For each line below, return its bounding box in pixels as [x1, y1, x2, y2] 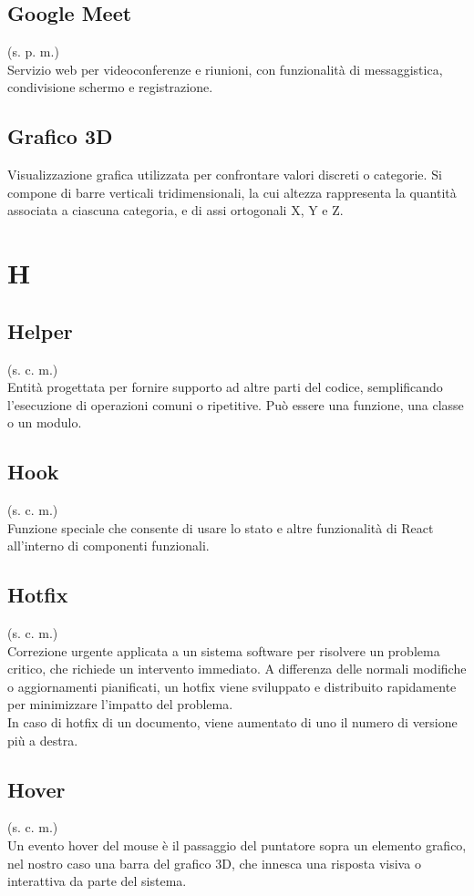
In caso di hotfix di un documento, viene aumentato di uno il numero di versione [7, 713, 458, 732]
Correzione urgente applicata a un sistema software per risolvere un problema [7, 641, 440, 660]
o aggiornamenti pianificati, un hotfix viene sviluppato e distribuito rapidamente [7, 676, 457, 695]
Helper [7, 316, 73, 345]
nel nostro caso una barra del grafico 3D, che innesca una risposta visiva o [7, 853, 421, 872]
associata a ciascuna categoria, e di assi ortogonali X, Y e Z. [7, 201, 344, 220]
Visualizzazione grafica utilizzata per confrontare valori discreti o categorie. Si [7, 165, 442, 184]
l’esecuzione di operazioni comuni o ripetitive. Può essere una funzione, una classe [7, 395, 464, 414]
